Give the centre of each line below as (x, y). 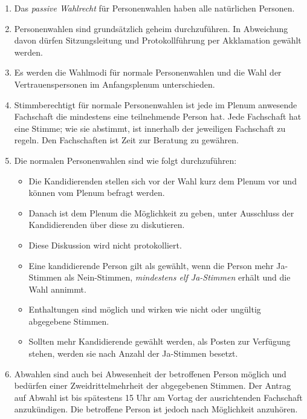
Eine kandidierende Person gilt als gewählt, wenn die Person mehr (151, 265)
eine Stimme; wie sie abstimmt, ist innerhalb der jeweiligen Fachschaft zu (150, 128)
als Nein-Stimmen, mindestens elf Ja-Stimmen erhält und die (177, 277)
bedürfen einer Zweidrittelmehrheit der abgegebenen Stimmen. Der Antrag (153, 385)
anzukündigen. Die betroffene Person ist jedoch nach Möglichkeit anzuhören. (156, 409)
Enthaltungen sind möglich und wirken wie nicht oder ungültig (145, 309)
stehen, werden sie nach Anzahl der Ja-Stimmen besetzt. (133, 353)
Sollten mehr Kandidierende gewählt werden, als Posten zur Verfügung (160, 341)
